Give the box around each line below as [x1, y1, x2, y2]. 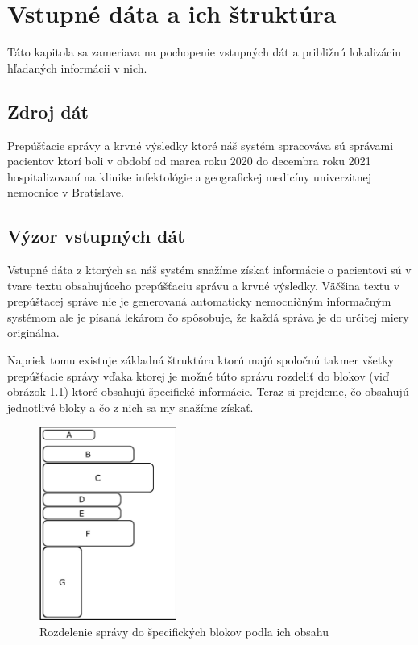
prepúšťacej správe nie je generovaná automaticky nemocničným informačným [7, 293, 391, 310]
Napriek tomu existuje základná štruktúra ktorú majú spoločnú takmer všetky [7, 352, 395, 368]
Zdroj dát [7, 98, 89, 123]
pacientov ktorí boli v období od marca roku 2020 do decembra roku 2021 [7, 152, 371, 169]
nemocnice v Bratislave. [7, 184, 124, 201]
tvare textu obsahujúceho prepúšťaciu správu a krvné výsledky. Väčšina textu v [7, 277, 400, 293]
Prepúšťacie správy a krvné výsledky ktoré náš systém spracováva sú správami [7, 136, 394, 153]
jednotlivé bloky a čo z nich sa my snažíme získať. [7, 398, 254, 415]
